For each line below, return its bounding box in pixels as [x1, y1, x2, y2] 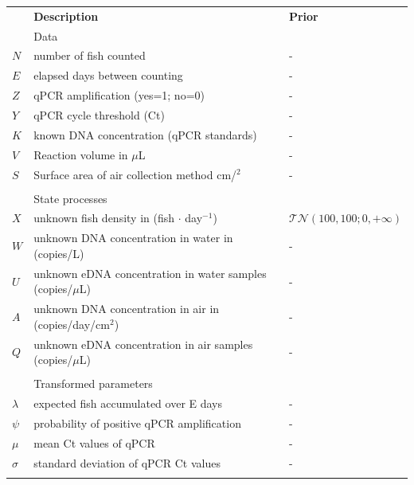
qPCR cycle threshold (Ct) [33, 106, 165, 123]
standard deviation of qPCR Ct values [33, 454, 221, 471]
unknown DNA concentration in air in [33, 300, 220, 317]
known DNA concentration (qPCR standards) [33, 126, 257, 143]
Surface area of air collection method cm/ [33, 166, 237, 182]
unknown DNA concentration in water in [33, 229, 233, 246]
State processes [33, 190, 107, 206]
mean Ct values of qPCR [33, 434, 155, 451]
